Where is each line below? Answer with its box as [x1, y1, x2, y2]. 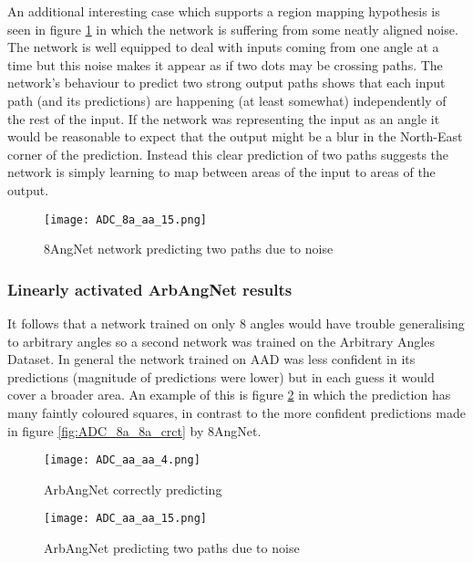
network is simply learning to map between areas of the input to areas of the [7, 162, 436, 182]
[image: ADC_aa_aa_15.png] [44, 512, 207, 526]
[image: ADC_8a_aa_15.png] [44, 213, 207, 226]
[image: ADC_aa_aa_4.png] [44, 454, 201, 467]
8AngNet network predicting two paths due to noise [44, 239, 334, 258]
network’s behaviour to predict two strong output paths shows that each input [7, 73, 446, 92]
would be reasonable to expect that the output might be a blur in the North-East [7, 127, 463, 146]
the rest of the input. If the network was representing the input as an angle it [7, 109, 440, 128]
